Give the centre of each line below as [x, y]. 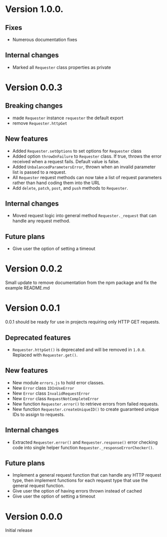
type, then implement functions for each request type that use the [80, 481]
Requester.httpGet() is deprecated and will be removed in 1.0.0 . [79, 349]
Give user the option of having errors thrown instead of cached [77, 491]
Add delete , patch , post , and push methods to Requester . [70, 188]
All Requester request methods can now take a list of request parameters [87, 177]
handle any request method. [41, 221]
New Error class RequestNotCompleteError [56, 398]
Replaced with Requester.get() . [45, 355]
